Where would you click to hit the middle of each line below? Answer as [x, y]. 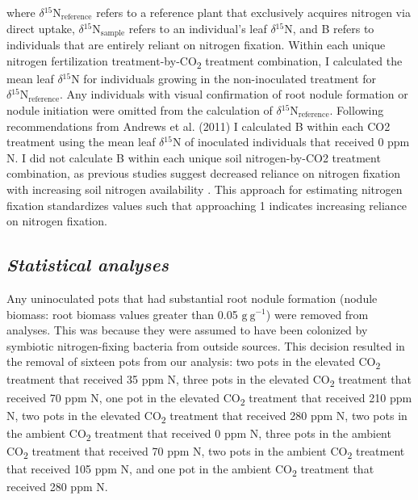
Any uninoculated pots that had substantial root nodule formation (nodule [192, 298]
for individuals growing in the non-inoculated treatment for [230, 78]
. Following [357, 109]
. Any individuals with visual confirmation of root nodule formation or [234, 94]
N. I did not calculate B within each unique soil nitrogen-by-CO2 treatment [194, 157]
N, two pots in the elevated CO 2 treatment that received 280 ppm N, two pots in [207, 416]
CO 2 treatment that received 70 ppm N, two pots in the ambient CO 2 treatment [206, 452]
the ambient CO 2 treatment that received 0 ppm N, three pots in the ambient [199, 434]
